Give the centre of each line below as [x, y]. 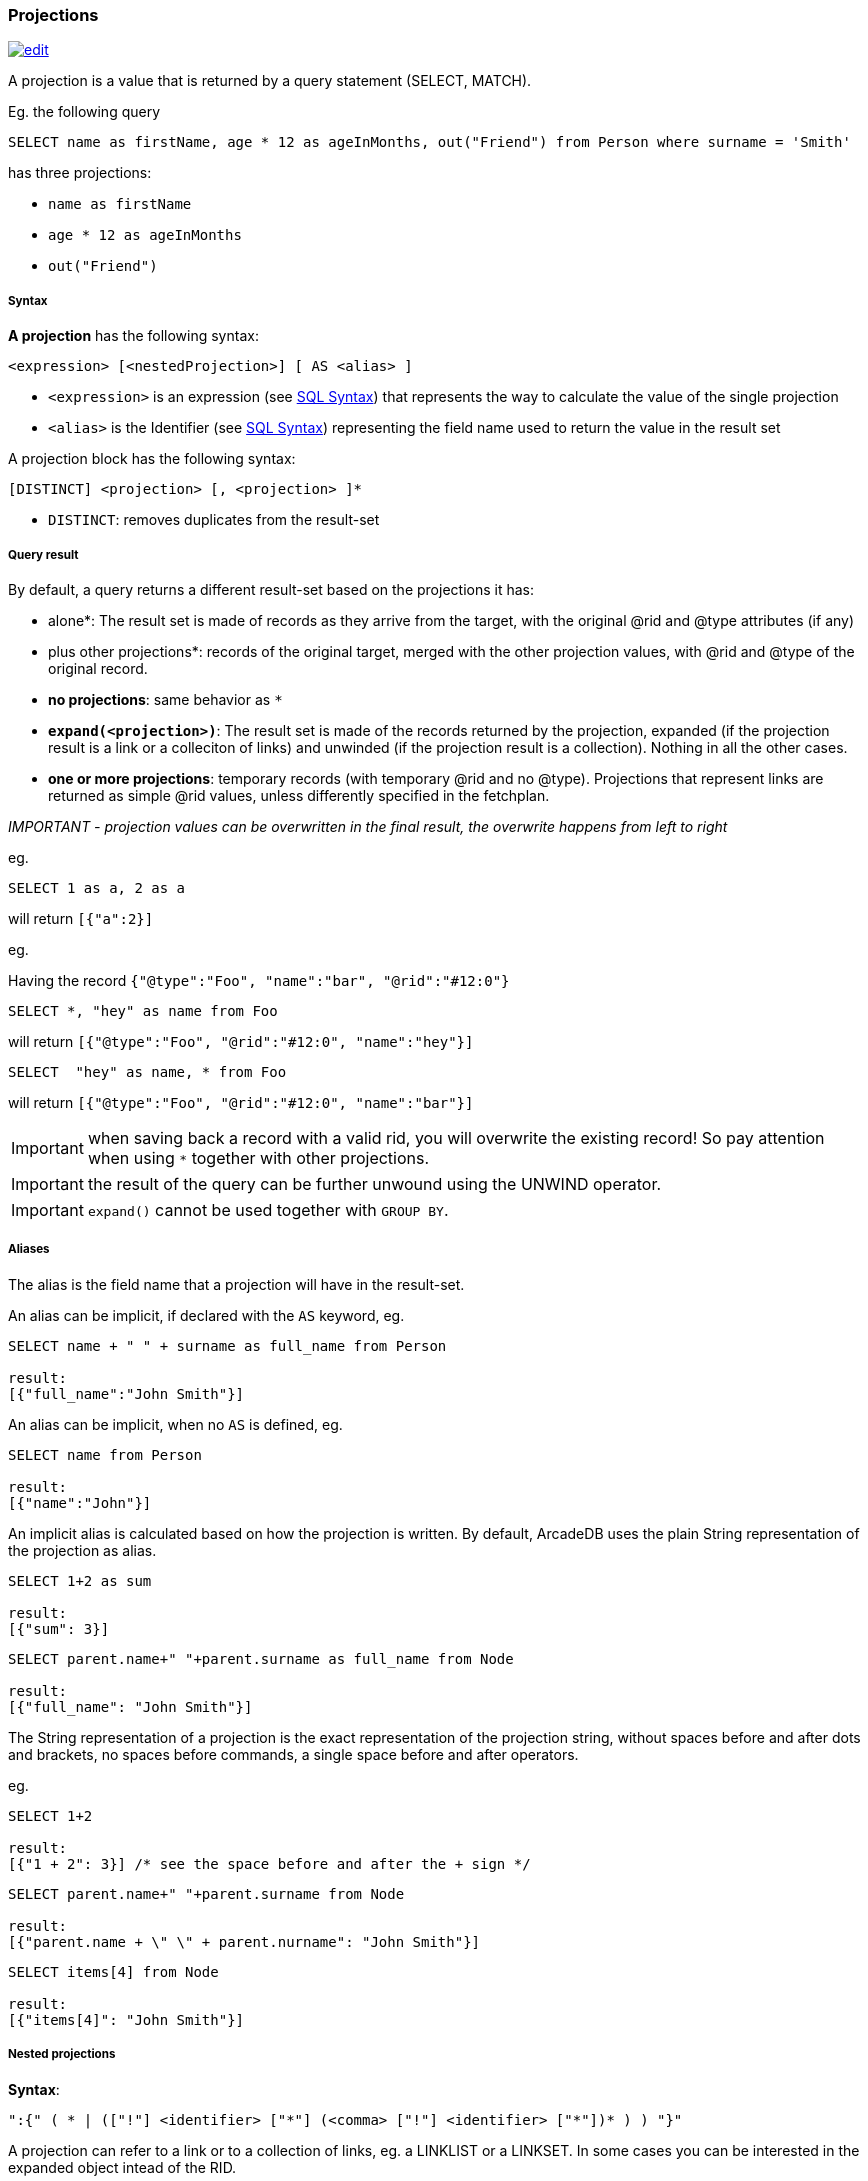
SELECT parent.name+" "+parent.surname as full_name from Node [261, 1658]
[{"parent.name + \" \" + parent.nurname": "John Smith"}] [244, 1941]
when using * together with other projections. [258, 1157]
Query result [43, 554]
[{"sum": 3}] [59, 1628]
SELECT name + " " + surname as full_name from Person [227, 1345]
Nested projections [62, 2054]
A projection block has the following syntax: [152, 459]
